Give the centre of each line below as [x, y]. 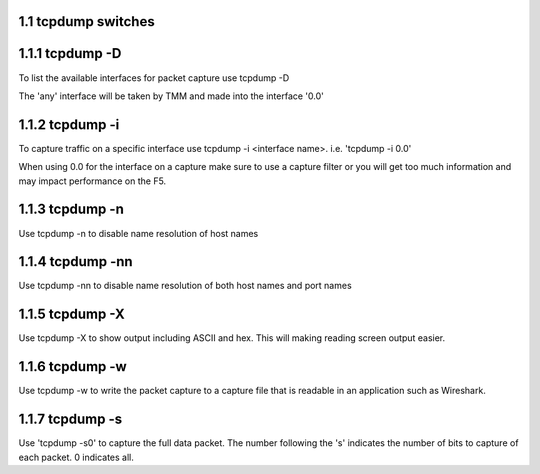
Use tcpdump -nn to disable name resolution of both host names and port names [185, 286]
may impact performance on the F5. [92, 181]
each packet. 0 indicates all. [76, 457]
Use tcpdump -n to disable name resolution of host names [138, 233]
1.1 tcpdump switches [86, 21]
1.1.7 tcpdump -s [70, 419]
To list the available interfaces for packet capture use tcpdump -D [154, 77]
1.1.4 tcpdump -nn [76, 261]
